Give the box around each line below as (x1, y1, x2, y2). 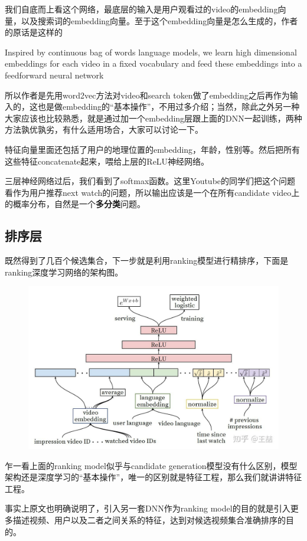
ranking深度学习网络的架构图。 (5, 265, 123, 278)
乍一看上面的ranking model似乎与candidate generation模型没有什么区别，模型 (5, 459, 298, 471)
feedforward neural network (5, 68, 104, 81)
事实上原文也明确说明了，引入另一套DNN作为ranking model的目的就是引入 (5, 502, 290, 514)
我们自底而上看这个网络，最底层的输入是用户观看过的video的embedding (5, 3, 278, 15)
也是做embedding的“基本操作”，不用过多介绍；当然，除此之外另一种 (37, 100, 300, 113)
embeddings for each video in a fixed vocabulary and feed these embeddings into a (5, 57, 302, 70)
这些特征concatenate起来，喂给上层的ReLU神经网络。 (5, 155, 210, 167)
